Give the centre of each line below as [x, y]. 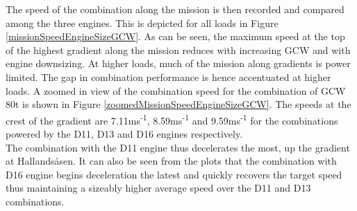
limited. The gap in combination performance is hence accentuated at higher [168, 76]
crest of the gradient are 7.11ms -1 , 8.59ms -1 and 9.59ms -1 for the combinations [172, 119]
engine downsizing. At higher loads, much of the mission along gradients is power [178, 63]
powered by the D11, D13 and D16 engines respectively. [124, 134]
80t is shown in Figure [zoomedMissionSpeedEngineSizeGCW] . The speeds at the [178, 104]
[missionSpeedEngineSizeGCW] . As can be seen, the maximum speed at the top [175, 36]
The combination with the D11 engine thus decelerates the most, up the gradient [178, 147]
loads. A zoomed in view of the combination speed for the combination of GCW [176, 90]
